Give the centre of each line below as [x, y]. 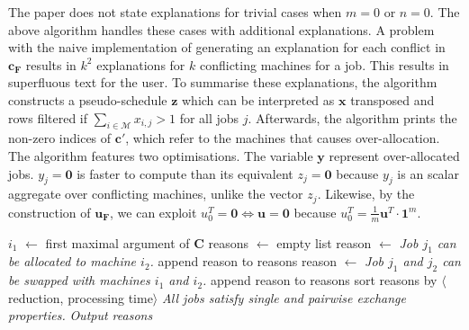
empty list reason [324, 242]
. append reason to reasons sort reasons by [320, 280]
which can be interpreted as [258, 99]
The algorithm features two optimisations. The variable [161, 155]
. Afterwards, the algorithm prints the [352, 117]
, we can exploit [153, 212]
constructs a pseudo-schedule [88, 99]
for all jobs [209, 117]
